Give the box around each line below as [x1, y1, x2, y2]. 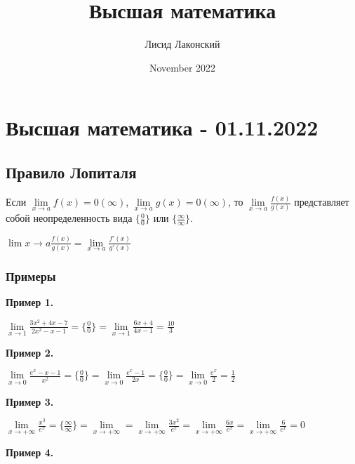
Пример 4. [6, 444, 54, 459]
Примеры [6, 267, 56, 284]
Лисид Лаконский [145, 37, 220, 51]
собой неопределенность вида [6, 211, 133, 225]
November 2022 [149, 60, 216, 74]
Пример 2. [6, 345, 54, 359]
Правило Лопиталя [6, 161, 137, 183]
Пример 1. [6, 295, 54, 310]
